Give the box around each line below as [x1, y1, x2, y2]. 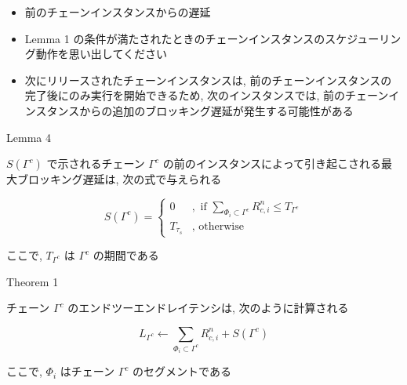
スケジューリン [325, 30, 402, 46]
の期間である [93, 247, 159, 263]
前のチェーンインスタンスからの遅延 [24, 4, 211, 20]
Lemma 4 [6, 129, 51, 145]
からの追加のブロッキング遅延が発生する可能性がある [79, 102, 354, 118]
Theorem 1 [6, 273, 59, 289]
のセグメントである [133, 363, 231, 380]
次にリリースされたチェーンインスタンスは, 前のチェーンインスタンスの [24, 71, 392, 88]
